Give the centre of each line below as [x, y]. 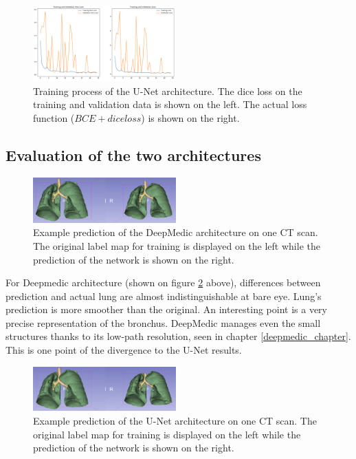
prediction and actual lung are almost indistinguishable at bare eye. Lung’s [164, 296]
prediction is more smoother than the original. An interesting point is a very [167, 309]
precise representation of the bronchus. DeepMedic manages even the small [163, 322]
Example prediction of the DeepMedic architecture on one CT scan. [176, 232]
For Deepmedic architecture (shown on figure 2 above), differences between [163, 282]
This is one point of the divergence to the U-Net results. [124, 350]
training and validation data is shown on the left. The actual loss [170, 104]
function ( [54, 117]
